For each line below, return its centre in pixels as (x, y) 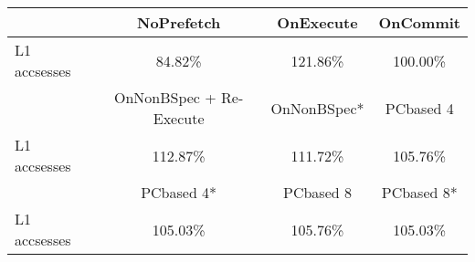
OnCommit (419, 22)
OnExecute (317, 22)
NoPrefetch (179, 22)
